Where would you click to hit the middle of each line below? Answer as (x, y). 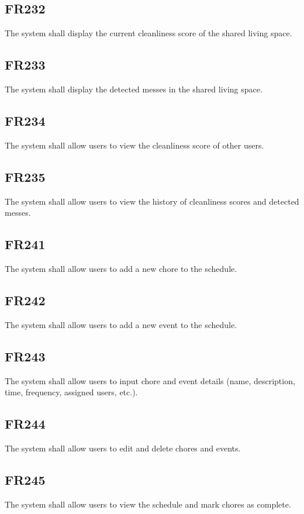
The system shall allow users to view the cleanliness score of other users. (134, 145)
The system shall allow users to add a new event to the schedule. (121, 324)
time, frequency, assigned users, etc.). (71, 392)
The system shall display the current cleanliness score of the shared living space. (148, 33)
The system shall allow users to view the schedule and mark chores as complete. (148, 504)
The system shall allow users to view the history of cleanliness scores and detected (152, 201)
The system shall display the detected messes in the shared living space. (134, 89)
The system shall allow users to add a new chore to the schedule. (121, 268)
